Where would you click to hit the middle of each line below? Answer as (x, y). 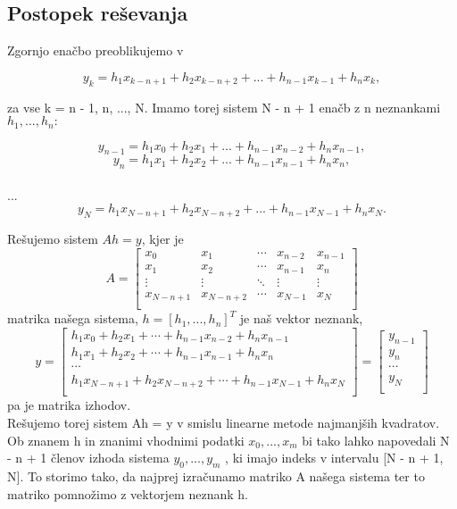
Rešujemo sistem (53, 239)
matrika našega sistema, (73, 318)
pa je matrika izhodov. (69, 405)
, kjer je (162, 239)
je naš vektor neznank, (301, 318)
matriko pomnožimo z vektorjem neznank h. (128, 493)
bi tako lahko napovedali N (376, 440)
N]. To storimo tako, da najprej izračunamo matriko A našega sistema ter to (216, 476)
